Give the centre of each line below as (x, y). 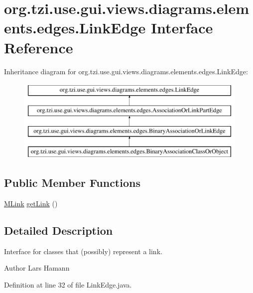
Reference (39, 47)
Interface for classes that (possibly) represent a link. (83, 251)
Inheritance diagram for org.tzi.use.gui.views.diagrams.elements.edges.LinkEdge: (126, 71)
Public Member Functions (72, 183)
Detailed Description (59, 230)
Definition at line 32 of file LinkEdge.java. (68, 285)
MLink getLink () (31, 204)
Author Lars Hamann (37, 268)
